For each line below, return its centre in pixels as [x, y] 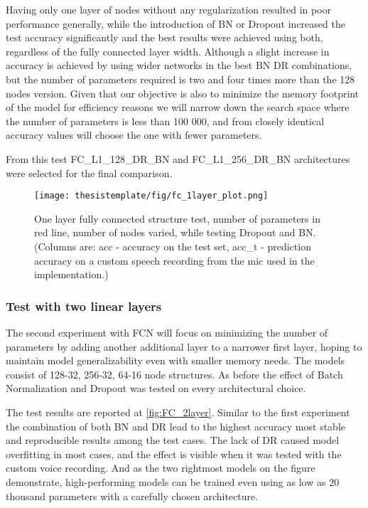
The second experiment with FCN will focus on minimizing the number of [167, 332]
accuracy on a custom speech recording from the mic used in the [174, 260]
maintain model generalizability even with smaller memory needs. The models [175, 360]
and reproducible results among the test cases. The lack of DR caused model [173, 440]
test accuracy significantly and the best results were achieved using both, [164, 37]
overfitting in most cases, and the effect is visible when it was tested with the [174, 454]
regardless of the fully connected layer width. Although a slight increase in [168, 51]
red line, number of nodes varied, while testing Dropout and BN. [175, 232]
